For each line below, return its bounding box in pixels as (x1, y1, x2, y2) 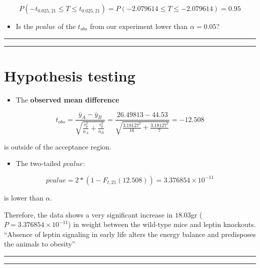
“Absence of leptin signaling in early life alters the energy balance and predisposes (4, 228, 256, 239)
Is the (15, 21, 33, 31)
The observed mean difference (15, 94, 119, 104)
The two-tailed (15, 158, 61, 168)
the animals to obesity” (4, 238, 75, 249)
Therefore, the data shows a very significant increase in (4, 209, 173, 219)
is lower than (4, 192, 43, 202)
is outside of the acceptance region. (4, 141, 111, 151)
